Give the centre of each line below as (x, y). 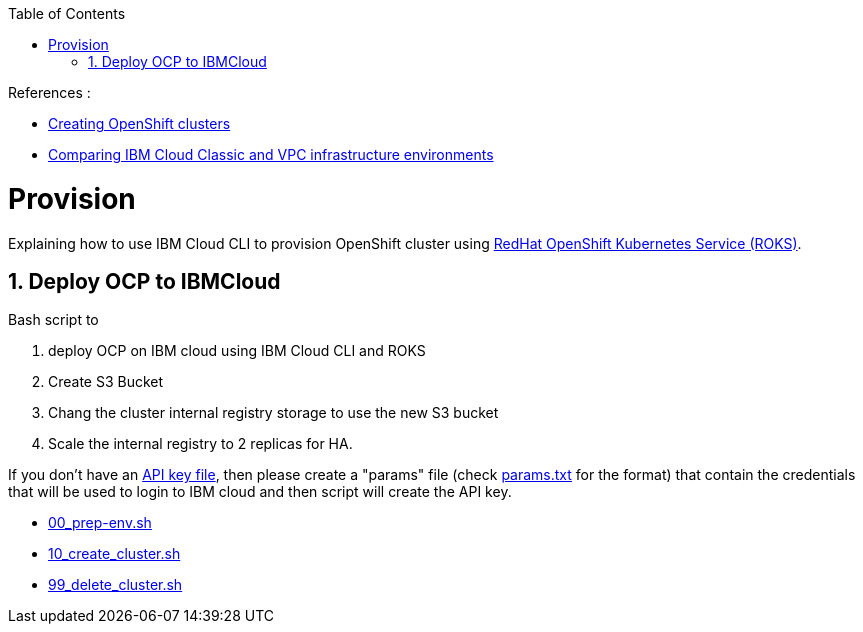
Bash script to (53, 320)
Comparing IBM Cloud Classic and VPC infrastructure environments (271, 154)
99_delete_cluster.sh (115, 585)
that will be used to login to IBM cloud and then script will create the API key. (260, 492)
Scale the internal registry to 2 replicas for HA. (200, 444)
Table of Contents (67, 13)
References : (49, 92)
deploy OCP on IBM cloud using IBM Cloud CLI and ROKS (237, 351)
